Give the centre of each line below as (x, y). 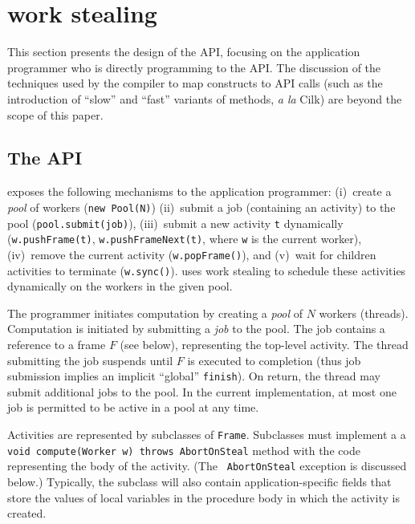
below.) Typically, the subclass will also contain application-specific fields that (199, 481)
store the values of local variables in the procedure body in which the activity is (203, 497)
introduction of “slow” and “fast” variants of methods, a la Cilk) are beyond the (205, 98)
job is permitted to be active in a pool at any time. (133, 407)
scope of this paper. (55, 114)
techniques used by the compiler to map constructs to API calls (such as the (195, 83)
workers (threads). (364, 313)
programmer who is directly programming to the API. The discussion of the (194, 67)
